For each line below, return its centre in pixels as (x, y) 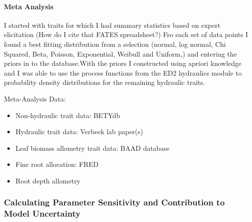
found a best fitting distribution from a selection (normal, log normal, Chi (115, 44)
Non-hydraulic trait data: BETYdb (68, 115)
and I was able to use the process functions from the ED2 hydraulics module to (123, 72)
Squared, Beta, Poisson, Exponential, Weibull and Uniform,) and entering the (120, 53)
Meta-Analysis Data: (35, 98)
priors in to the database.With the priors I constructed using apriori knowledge (123, 63)
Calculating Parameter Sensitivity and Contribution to (115, 202)
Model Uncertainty (42, 213)
